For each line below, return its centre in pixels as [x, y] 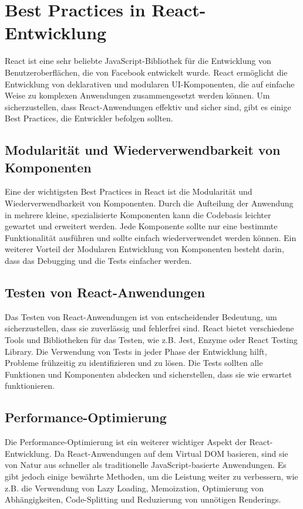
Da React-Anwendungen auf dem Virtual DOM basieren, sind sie [171, 453]
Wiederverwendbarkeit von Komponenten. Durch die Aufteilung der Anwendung [149, 203]
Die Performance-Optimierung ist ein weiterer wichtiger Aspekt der [126, 442]
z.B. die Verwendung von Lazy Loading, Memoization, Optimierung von [134, 488]
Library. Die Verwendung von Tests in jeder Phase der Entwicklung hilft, [136, 351]
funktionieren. [30, 386]
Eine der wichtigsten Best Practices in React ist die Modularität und [129, 191]
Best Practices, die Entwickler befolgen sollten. [89, 118]
